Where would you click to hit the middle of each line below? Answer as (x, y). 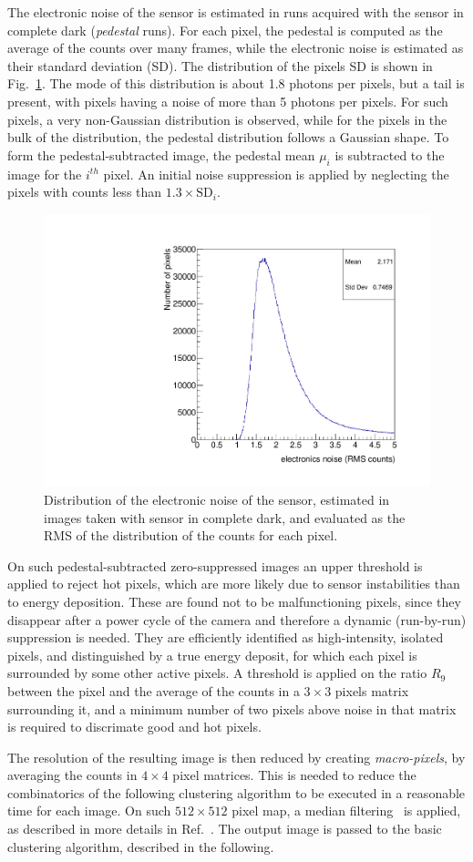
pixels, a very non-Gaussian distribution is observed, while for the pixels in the (227, 119)
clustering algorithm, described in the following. (141, 846)
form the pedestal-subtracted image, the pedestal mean (161, 154)
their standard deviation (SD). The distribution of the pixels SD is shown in (220, 65)
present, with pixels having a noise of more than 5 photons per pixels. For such (228, 101)
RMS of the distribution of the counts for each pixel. (191, 535)
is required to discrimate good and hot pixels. (134, 727)
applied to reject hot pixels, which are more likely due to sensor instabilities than (234, 584)
